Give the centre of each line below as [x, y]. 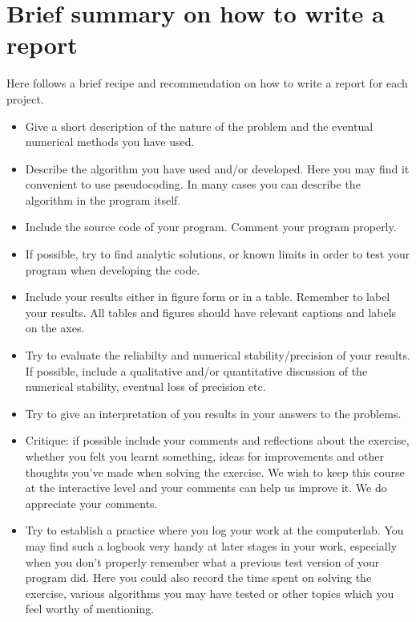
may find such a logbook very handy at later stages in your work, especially [211, 545]
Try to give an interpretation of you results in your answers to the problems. [213, 413]
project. [25, 98]
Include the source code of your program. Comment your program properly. [211, 227]
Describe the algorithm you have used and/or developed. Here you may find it [217, 168]
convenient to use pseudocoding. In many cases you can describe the [193, 184]
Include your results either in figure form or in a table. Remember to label [208, 297]
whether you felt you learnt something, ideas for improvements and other [205, 456]
